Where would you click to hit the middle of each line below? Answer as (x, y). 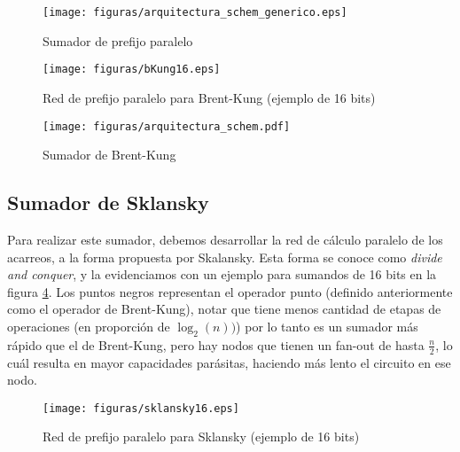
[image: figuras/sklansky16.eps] (141, 408)
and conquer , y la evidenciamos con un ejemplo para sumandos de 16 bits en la (222, 274)
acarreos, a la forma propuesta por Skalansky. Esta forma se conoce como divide (225, 257)
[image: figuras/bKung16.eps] (132, 70)
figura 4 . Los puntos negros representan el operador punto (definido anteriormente (230, 291)
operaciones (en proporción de (89, 326)
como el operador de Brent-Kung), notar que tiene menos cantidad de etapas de (224, 309)
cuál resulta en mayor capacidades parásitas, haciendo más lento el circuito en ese (229, 362)
